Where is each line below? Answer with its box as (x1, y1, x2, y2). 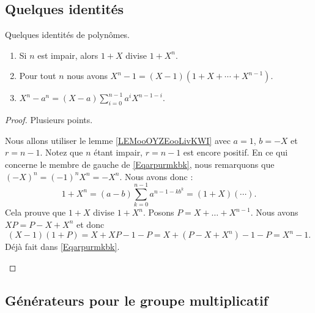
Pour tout (19, 69, 56, 82)
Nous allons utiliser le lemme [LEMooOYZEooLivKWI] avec (5, 134, 231, 146)
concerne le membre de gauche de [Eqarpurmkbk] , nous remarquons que (5, 157, 275, 170)
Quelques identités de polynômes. (5, 28, 130, 41)
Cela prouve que (5, 206, 66, 219)
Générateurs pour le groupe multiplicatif (5, 291, 269, 310)
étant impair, (94, 146, 143, 159)
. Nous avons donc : (119, 170, 193, 183)
